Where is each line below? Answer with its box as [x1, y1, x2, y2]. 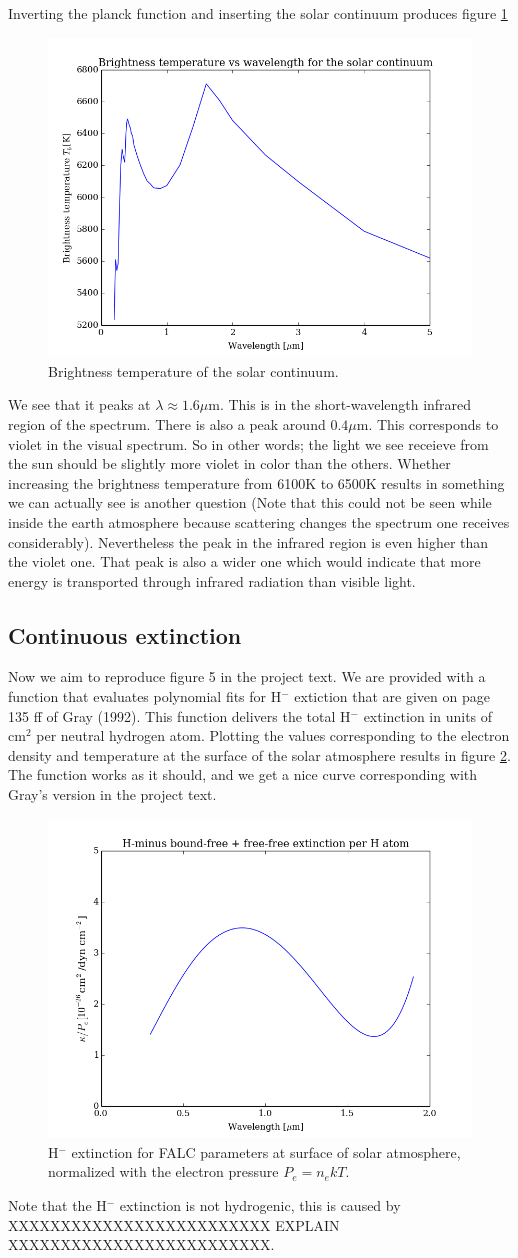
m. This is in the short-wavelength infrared [208, 394, 472, 415]
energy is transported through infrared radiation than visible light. [8, 570, 416, 591]
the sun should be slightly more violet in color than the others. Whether [8, 453, 451, 474]
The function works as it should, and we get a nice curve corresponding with [8, 764, 478, 785]
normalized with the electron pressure [48, 1161, 279, 1182]
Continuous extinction [8, 619, 242, 650]
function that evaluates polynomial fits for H [8, 686, 282, 707]
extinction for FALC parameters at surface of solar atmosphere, [71, 1141, 461, 1162]
